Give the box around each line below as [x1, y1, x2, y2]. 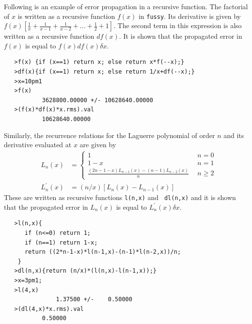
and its [223, 130, 244, 140]
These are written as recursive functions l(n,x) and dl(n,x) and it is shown [4, 192, 236, 202]
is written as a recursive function [17, 11, 115, 21]
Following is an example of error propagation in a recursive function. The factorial [4, 1, 248, 11]
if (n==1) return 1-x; [24, 239, 98, 246]
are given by [79, 139, 116, 150]
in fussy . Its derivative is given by [138, 11, 241, 21]
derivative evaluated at [4, 139, 72, 150]
